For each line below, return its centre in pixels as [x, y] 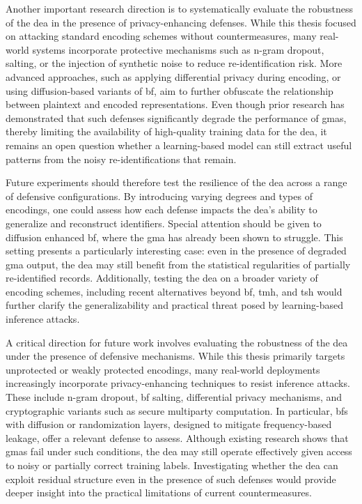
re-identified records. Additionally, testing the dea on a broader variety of [162, 278]
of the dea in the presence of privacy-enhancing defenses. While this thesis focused [181, 22]
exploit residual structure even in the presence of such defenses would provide [171, 479]
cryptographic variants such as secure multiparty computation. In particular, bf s [177, 410]
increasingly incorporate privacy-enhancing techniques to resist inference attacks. [178, 383]
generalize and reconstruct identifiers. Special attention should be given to [164, 223]
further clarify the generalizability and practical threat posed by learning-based [175, 305]
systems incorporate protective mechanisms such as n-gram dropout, [178, 49]
